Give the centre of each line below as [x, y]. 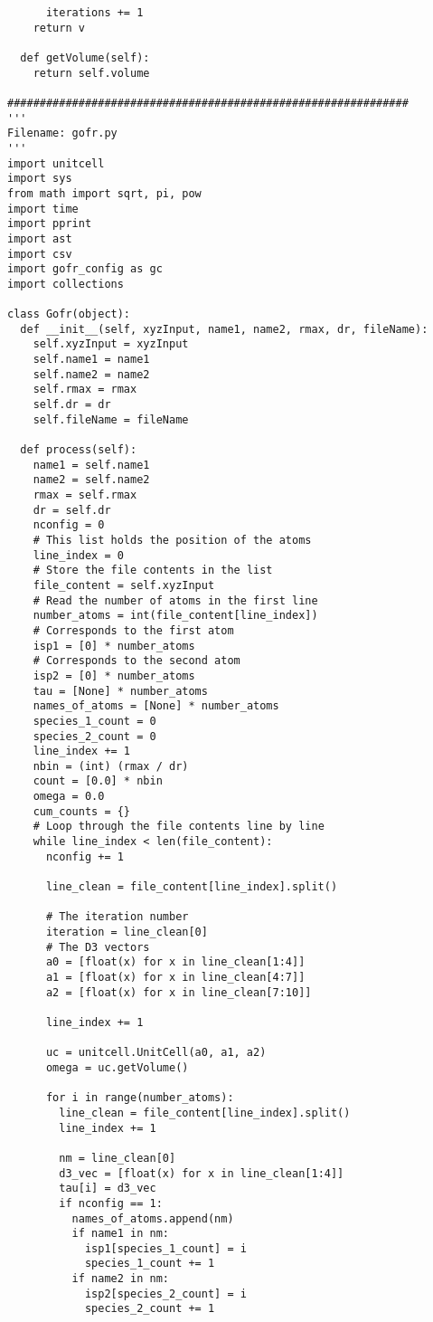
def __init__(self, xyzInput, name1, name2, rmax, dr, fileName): [224, 329]
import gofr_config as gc [85, 269]
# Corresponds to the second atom [136, 661]
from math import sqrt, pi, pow [104, 193]
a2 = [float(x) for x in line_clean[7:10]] [179, 992]
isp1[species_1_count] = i [165, 1248]
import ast [40, 238]
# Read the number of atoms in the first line [175, 600]
